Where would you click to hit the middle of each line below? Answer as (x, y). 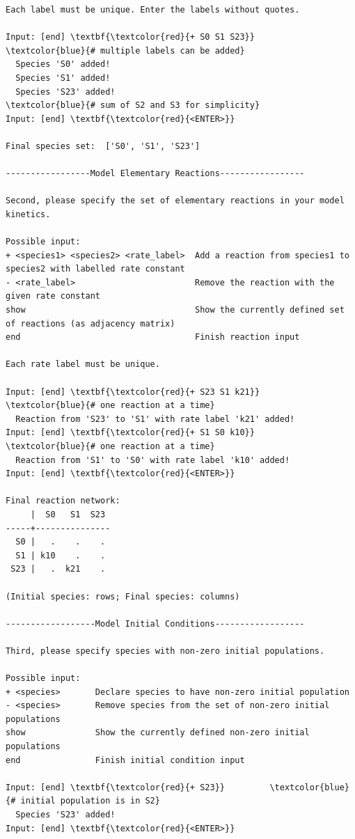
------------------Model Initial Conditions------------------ (155, 624)
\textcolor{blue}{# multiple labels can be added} (125, 50)
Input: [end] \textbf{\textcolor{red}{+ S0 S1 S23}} (130, 37)
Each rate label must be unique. (83, 364)
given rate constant (53, 296)
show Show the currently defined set (175, 310)
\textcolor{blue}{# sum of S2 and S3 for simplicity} (133, 105)
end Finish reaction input (153, 337)
